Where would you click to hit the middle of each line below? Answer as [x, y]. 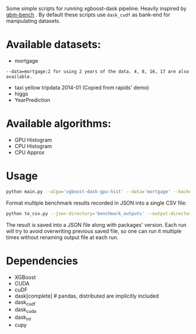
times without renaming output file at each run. [62, 237]
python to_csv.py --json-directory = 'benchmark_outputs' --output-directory [100, 213]
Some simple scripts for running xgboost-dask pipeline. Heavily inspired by [96, 8]
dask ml [23, 318]
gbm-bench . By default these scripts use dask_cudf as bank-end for [88, 15]
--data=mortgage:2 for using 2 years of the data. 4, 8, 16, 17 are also [98, 71]
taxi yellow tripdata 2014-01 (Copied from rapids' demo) [82, 87]
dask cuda [25, 310]
